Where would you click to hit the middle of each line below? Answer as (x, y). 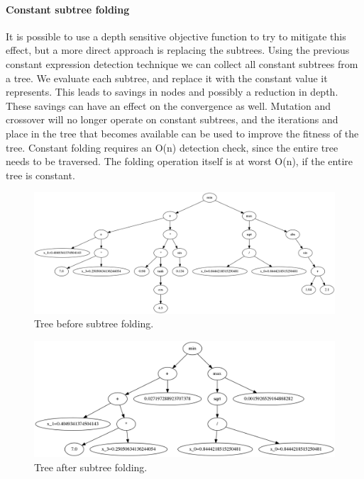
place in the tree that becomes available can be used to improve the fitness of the (182, 133)
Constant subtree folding (68, 9)
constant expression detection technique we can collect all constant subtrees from (182, 63)
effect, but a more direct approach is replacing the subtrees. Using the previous (178, 50)
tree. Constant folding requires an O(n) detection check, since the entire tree (172, 147)
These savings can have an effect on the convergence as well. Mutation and (168, 105)
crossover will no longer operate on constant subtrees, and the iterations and (172, 119)
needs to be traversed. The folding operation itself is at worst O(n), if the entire (180, 161)
